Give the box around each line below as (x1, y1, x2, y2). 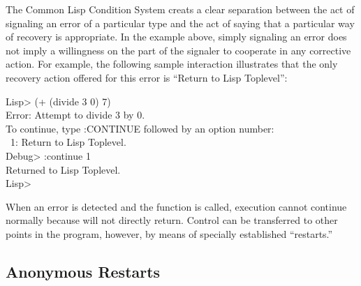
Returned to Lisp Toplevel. (6, 162, 121, 176)
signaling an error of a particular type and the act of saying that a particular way (6, 15, 355, 30)
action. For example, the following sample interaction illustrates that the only (6, 57, 338, 71)
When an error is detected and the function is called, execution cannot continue (6, 199, 347, 213)
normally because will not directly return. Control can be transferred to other (6, 213, 338, 227)
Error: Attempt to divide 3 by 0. (6, 107, 145, 122)
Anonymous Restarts (6, 260, 161, 282)
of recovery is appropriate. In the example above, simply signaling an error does (6, 29, 347, 44)
